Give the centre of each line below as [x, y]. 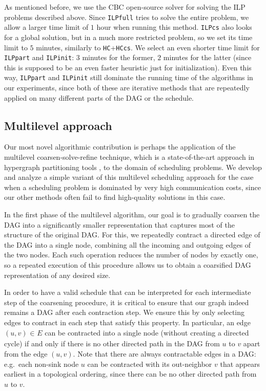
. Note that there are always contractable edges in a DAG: [165, 353]
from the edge [26, 353]
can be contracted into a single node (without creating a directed [147, 332]
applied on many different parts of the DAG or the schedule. [99, 97]
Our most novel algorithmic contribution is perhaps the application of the [120, 147]
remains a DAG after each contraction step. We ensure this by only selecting [125, 312]
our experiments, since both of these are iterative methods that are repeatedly [127, 88]
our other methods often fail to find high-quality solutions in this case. [115, 197]
